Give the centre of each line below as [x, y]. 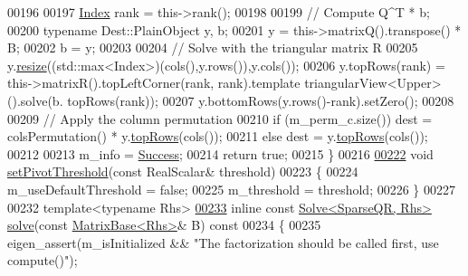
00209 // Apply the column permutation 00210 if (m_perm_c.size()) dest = [220, 118]
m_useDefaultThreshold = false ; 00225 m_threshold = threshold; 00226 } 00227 [232, 189]
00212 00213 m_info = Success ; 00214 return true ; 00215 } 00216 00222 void [220, 153]
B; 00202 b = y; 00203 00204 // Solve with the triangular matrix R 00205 [213, 48]
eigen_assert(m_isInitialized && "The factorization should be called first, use [223, 242]
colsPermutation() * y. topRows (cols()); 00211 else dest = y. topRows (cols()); [218, 136]
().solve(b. [35, 100]
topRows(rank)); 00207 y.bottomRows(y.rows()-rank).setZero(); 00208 [261, 100]
